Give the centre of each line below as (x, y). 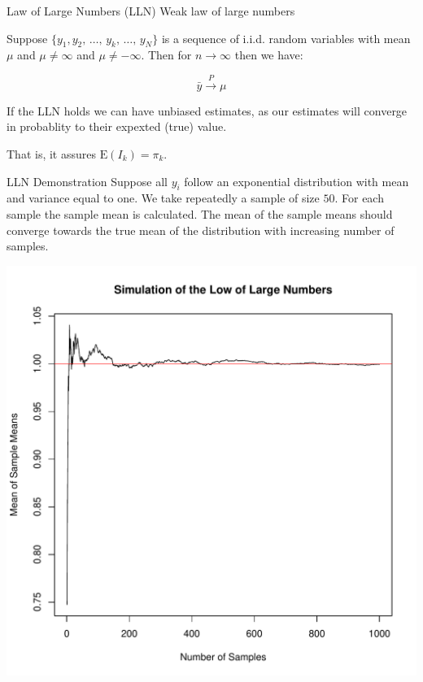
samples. (28, 246)
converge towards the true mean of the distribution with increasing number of (201, 230)
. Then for (166, 55)
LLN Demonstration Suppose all (87, 181)
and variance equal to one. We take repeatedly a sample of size (163, 198)
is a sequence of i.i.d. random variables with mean (286, 38)
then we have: (269, 55)
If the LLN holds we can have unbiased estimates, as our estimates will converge (207, 110)
